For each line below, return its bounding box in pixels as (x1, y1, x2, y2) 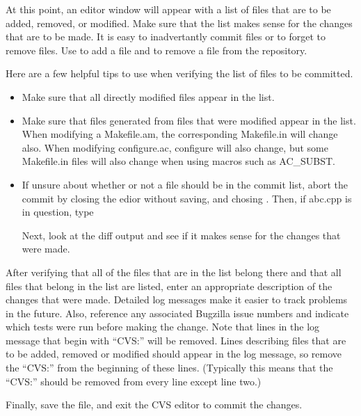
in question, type (22, 205, 94, 219)
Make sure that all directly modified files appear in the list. (22, 89, 275, 104)
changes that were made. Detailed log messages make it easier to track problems (6, 292, 348, 307)
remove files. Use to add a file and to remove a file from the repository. (6, 42, 307, 57)
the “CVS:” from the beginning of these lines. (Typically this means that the (6, 360, 333, 375)
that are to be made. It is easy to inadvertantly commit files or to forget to (6, 29, 326, 44)
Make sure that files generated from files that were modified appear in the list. (22, 113, 356, 127)
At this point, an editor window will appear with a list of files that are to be (6, 2, 331, 16)
